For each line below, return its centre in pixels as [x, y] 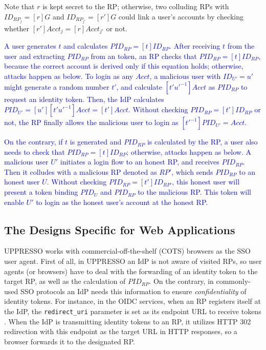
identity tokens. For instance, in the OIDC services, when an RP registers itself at [132, 301]
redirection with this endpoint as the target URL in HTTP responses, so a [121, 331]
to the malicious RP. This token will [194, 192]
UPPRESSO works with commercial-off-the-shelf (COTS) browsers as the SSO [127, 251]
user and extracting [35, 56]
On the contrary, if [34, 142]
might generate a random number [57, 86]
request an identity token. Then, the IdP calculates [84, 99]
